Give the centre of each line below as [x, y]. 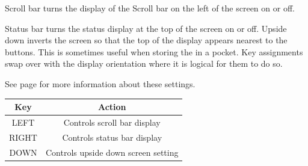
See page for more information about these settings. [100, 83]
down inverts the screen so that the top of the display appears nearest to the [146, 40]
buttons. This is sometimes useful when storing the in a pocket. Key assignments [154, 51]
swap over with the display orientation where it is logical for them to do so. [144, 63]
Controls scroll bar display [112, 122]
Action [112, 107]
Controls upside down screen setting [112, 152]
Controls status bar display [112, 137]
